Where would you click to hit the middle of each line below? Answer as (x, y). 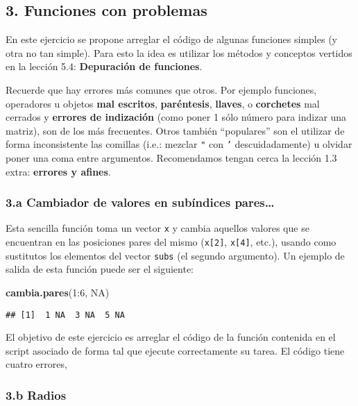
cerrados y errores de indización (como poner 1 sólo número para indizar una (176, 117)
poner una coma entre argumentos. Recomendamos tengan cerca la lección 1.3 (171, 158)
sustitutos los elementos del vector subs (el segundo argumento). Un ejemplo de (175, 255)
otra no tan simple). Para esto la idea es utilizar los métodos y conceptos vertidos (179, 52)
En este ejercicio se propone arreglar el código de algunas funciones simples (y (171, 39)
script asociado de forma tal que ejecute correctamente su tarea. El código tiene (175, 350)
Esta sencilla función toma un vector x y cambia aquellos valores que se (157, 228)
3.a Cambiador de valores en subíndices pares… (140, 202)
